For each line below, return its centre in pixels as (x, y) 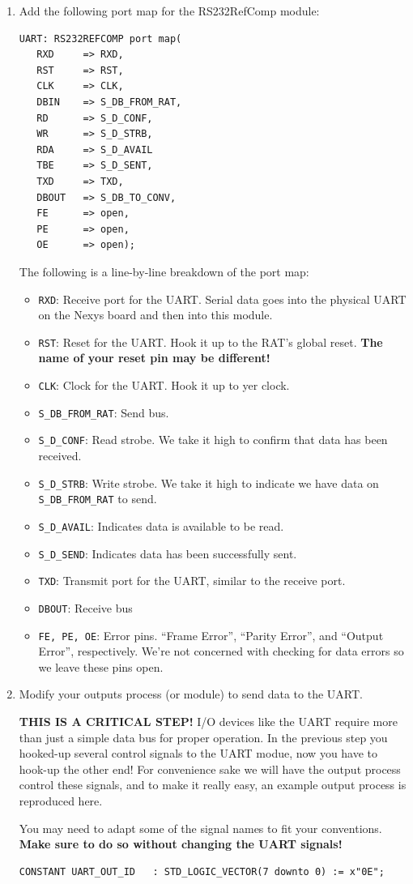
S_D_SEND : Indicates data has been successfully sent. (168, 553)
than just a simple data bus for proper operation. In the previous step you (203, 737)
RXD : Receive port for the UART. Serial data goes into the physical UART (222, 299)
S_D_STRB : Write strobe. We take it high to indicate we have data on (209, 483)
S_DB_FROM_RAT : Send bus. (104, 412)
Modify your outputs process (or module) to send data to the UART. (191, 694)
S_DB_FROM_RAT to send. (98, 499)
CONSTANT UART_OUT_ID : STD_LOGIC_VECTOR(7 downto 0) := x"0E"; (202, 871)
